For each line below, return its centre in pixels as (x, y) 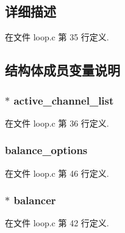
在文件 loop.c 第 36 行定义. (57, 123)
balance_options (46, 150)
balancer (35, 200)
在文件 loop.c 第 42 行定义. (57, 223)
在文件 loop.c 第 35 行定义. (57, 37)
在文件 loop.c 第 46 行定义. (57, 173)
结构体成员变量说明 (62, 70)
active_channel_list (64, 100)
